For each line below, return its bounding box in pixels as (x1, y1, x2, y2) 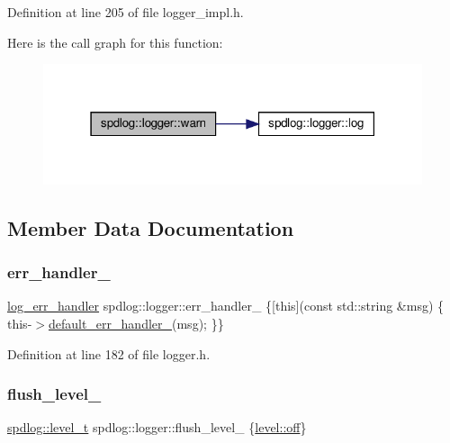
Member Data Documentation (7, 213, 294, 241)
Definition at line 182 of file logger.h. (7, 344, 211, 363)
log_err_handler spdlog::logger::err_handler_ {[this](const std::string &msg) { (7, 296, 445, 315)
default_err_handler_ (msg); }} (48, 313, 224, 332)
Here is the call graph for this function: (7, 32, 223, 51)
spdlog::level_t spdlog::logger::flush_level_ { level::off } (7, 418, 307, 437)
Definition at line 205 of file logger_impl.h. (7, 3, 244, 21)
